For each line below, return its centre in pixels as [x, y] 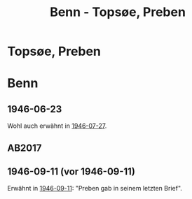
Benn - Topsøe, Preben [118, 12]
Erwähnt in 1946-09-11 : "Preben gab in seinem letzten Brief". [95, 189]
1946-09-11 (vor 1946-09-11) [71, 171]
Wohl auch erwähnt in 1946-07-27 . [57, 126]
